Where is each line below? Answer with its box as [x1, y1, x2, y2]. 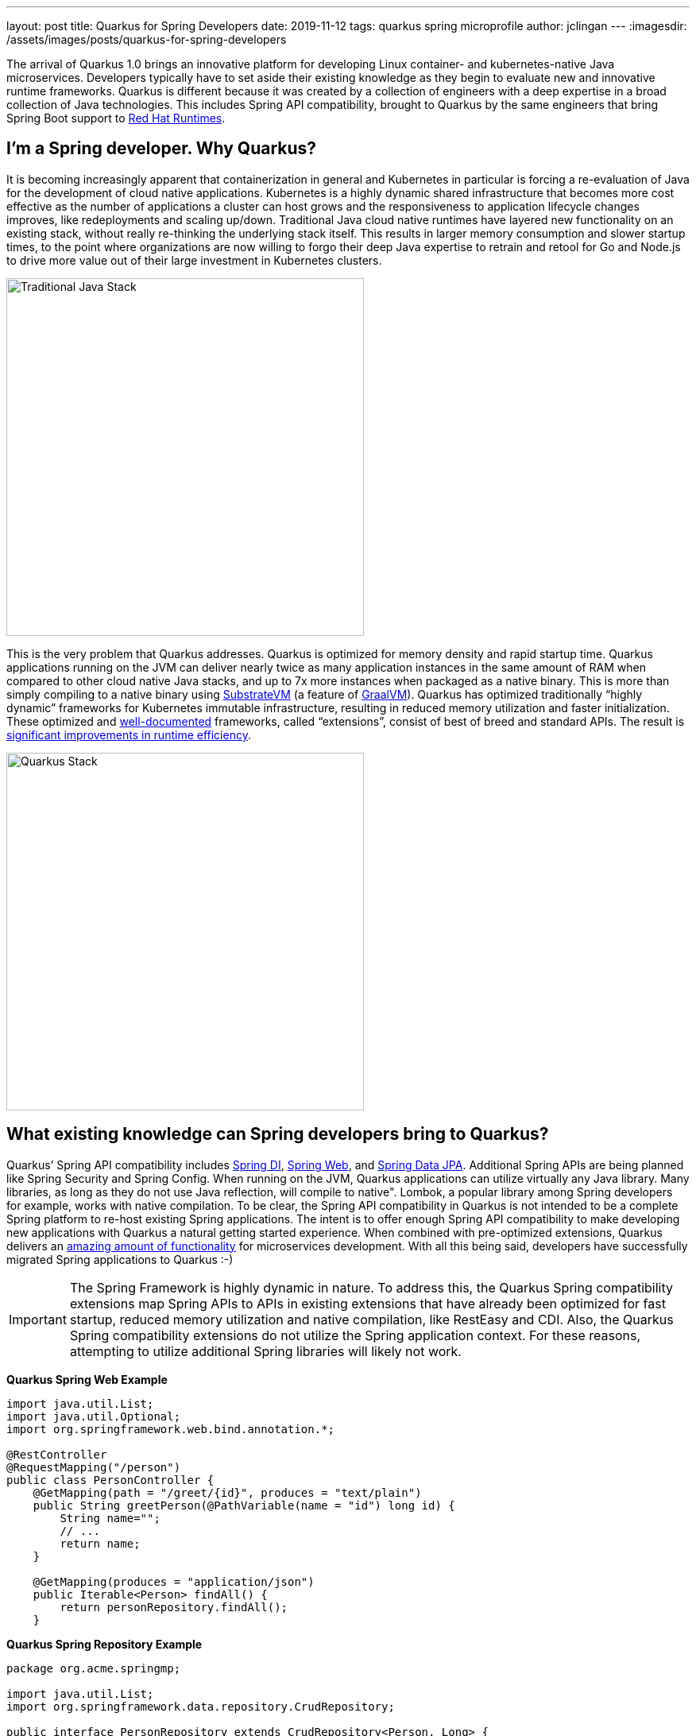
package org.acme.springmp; [6, 1661, 181, 1675]
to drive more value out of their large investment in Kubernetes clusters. [6, 253, 382, 267]
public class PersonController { [6, 1473, 215, 1486]
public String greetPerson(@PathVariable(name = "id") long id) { [33, 1498, 455, 1512]
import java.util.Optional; [6, 1409, 181, 1423]
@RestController [6, 1447, 107, 1461]
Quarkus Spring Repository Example [6, 1637, 203, 1651]
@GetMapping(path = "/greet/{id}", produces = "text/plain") [33, 1486, 422, 1499]
